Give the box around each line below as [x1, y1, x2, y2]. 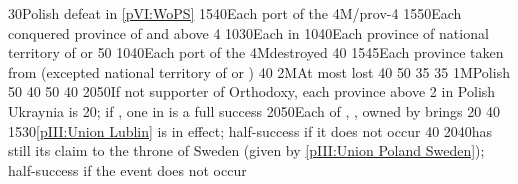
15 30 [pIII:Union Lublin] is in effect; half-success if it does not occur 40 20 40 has [8, 120, 493, 141]
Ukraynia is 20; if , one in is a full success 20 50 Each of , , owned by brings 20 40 [8, 100, 500, 121]
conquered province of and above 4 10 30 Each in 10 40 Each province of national [8, 22, 489, 43]
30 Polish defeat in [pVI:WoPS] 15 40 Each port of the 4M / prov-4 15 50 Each [8, 3, 462, 23]
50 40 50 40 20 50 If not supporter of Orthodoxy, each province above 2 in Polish [8, 81, 496, 102]
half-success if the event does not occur [8, 159, 247, 180]
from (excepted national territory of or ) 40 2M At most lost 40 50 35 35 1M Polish [8, 61, 510, 82]
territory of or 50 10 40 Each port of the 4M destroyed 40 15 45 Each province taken [8, 42, 504, 63]
